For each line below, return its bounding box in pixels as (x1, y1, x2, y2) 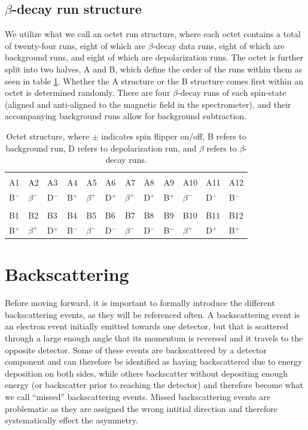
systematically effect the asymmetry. (5, 414, 138, 426)
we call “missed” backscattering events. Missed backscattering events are (5, 390, 270, 402)
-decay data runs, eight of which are (153, 39, 285, 52)
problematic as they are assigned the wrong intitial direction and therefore (5, 402, 277, 414)
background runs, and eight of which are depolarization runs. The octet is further (5, 51, 304, 63)
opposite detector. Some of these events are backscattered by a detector (5, 343, 267, 356)
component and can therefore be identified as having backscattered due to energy (5, 355, 303, 368)
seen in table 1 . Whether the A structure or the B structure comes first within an (5, 74, 303, 87)
